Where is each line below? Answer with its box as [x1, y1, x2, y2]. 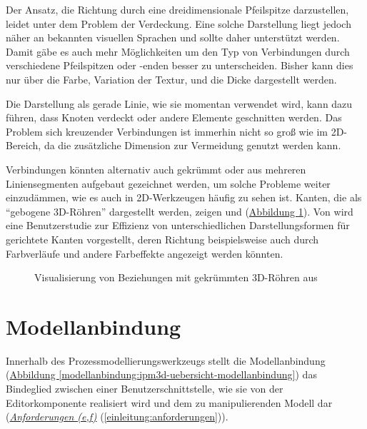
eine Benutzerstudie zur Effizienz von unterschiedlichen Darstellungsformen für [6, 218, 350, 233]
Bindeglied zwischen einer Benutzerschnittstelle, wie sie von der [6, 381, 283, 395]
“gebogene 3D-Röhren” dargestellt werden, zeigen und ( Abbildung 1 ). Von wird [6, 203, 353, 218]
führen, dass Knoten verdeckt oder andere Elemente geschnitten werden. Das [6, 110, 342, 125]
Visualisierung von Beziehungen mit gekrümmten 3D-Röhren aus [34, 270, 318, 285]
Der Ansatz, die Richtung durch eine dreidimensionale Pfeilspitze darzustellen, [6, 2, 349, 16]
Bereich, [6, 138, 41, 153]
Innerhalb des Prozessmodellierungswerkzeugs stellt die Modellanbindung [6, 353, 326, 368]
